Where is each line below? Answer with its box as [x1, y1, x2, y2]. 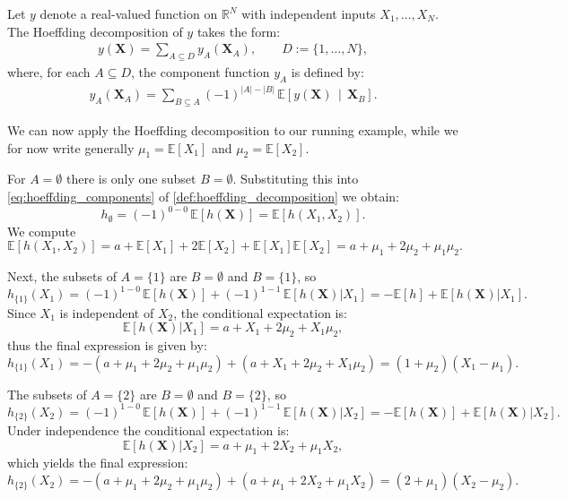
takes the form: [196, 21, 281, 40]
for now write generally [7, 138, 135, 157]
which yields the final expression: [7, 453, 188, 472]
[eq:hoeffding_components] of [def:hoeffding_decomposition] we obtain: [7, 187, 399, 206]
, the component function [131, 63, 270, 82]
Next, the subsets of [7, 267, 117, 285]
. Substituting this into [232, 169, 359, 188]
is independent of [59, 303, 154, 322]
